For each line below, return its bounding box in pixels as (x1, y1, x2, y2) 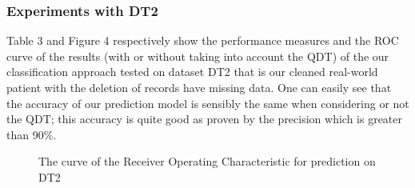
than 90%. (6, 126, 57, 142)
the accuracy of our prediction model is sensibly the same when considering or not (6, 94, 409, 111)
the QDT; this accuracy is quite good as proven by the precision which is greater (6, 110, 403, 127)
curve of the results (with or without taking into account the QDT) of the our (6, 47, 389, 64)
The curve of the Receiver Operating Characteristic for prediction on (38, 153, 376, 170)
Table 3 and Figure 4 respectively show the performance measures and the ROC (6, 32, 399, 49)
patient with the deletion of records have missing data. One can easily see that (6, 79, 392, 95)
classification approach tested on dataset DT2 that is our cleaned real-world (6, 63, 378, 80)
